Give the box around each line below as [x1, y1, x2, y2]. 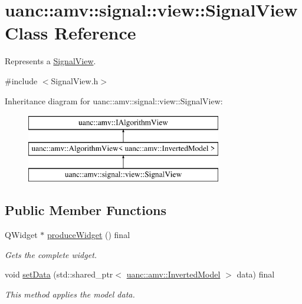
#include [5, 74, 38, 87]
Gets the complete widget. [5, 248, 97, 260]
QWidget [5, 229, 38, 241]
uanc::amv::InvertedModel [126, 268, 221, 280]
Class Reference [5, 21, 136, 45]
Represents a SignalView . [5, 55, 96, 67]
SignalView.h [51, 74, 99, 87]
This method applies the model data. [5, 288, 135, 300]
